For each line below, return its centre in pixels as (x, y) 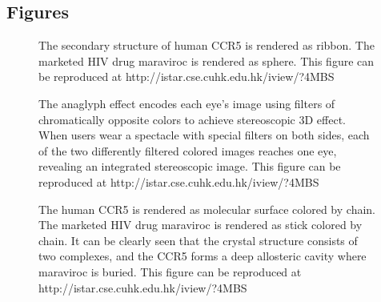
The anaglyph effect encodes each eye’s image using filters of (187, 103)
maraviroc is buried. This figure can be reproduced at (170, 271)
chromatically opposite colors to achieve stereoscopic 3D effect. (192, 119)
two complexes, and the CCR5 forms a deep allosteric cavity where (203, 256)
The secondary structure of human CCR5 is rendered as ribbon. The (207, 45)
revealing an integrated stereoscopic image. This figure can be (190, 166)
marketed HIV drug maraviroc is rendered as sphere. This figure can (207, 60)
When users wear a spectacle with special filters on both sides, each (204, 135)
